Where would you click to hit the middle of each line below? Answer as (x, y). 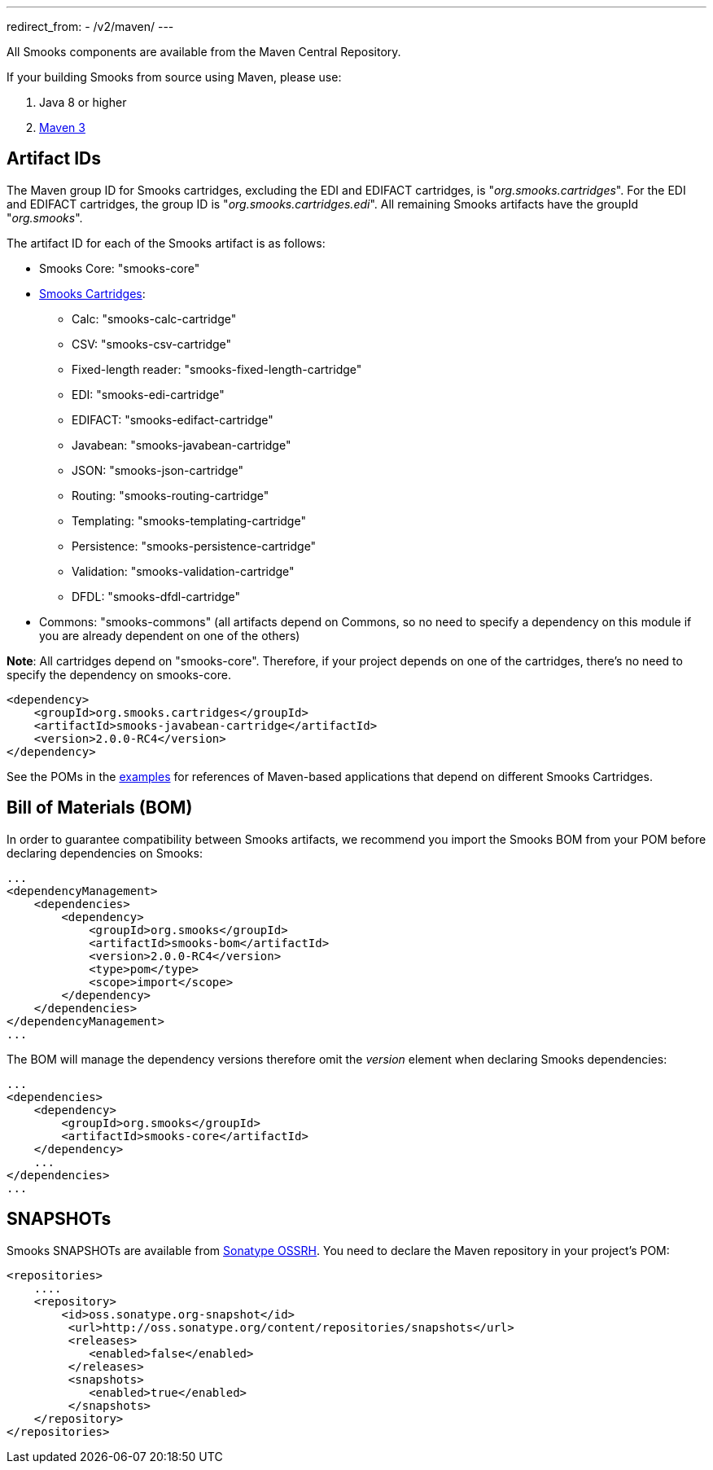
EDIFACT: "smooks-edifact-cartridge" (173, 419)
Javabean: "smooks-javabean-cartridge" (182, 445)
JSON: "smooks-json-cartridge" (158, 470)
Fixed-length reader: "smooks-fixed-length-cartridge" (217, 369)
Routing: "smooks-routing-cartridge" (171, 495)
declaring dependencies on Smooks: (105, 853)
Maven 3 (62, 127)
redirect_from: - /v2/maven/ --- (90, 26)
